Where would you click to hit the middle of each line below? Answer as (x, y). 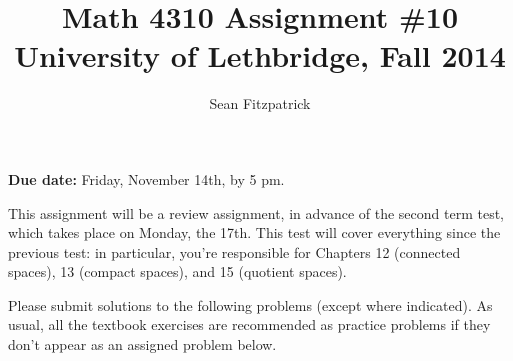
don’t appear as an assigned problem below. (142, 344)
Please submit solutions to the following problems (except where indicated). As (250, 304)
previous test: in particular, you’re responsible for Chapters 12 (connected (234, 251)
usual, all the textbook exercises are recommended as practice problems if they (249, 324)
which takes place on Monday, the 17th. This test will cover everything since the (254, 232)
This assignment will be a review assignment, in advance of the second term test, (256, 212)
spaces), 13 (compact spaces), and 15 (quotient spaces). (177, 271)
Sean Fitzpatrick (260, 103)
